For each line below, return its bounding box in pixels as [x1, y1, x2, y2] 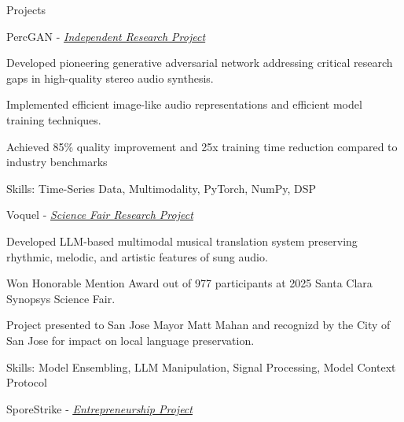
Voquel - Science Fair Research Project [6, 206, 193, 223]
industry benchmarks [6, 154, 108, 170]
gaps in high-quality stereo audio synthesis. [6, 69, 214, 86]
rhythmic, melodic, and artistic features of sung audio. [6, 248, 268, 265]
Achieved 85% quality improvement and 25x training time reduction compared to [6, 138, 398, 154]
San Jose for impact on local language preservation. [6, 331, 255, 348]
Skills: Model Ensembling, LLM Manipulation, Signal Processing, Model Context [6, 358, 396, 375]
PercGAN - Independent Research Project [6, 28, 206, 44]
